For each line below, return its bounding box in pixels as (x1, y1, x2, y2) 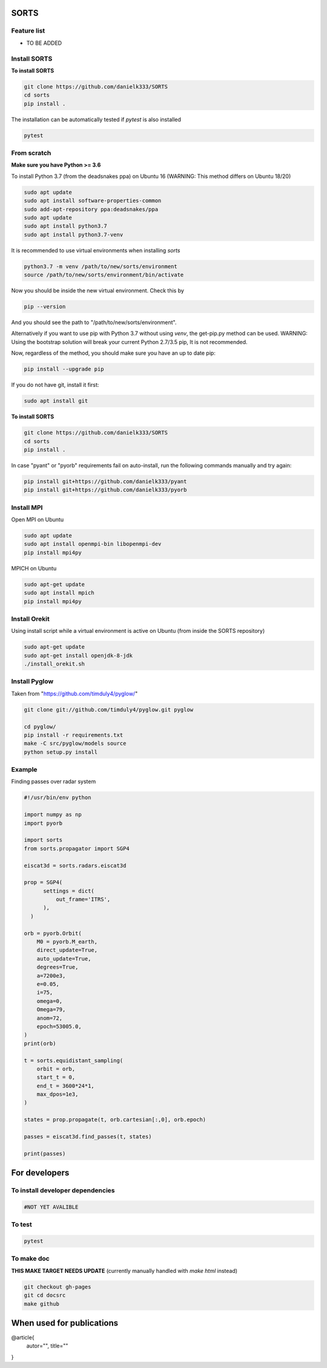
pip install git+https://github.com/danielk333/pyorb (24, 486, 187, 494)
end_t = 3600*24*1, (36, 1082, 95, 1089)
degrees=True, (36, 963, 79, 971)
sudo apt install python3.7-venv (24, 231, 124, 238)
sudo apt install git (24, 397, 88, 405)
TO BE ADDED (26, 39, 62, 47)
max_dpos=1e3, (36, 1091, 79, 1098)
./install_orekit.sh (24, 661, 85, 667)
